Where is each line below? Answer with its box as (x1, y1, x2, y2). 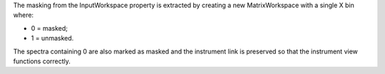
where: (13, 11, 34, 19)
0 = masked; (31, 23, 68, 32)
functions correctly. (13, 57, 71, 65)
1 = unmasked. (31, 34, 74, 43)
